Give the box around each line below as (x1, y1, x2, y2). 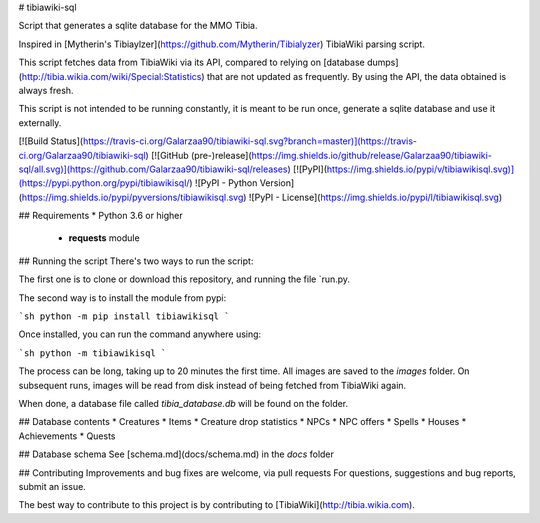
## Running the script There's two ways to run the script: (18, 255, 254, 267)
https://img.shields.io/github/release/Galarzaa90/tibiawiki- (251, 149, 492, 161)
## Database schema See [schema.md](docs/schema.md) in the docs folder (18, 448, 335, 460)
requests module (68, 232, 140, 244)
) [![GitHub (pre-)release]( (145, 149, 252, 161)
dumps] (366, 56, 399, 69)
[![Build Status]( (18, 135, 84, 147)
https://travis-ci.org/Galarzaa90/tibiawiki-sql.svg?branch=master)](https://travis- (82, 135, 417, 147)
